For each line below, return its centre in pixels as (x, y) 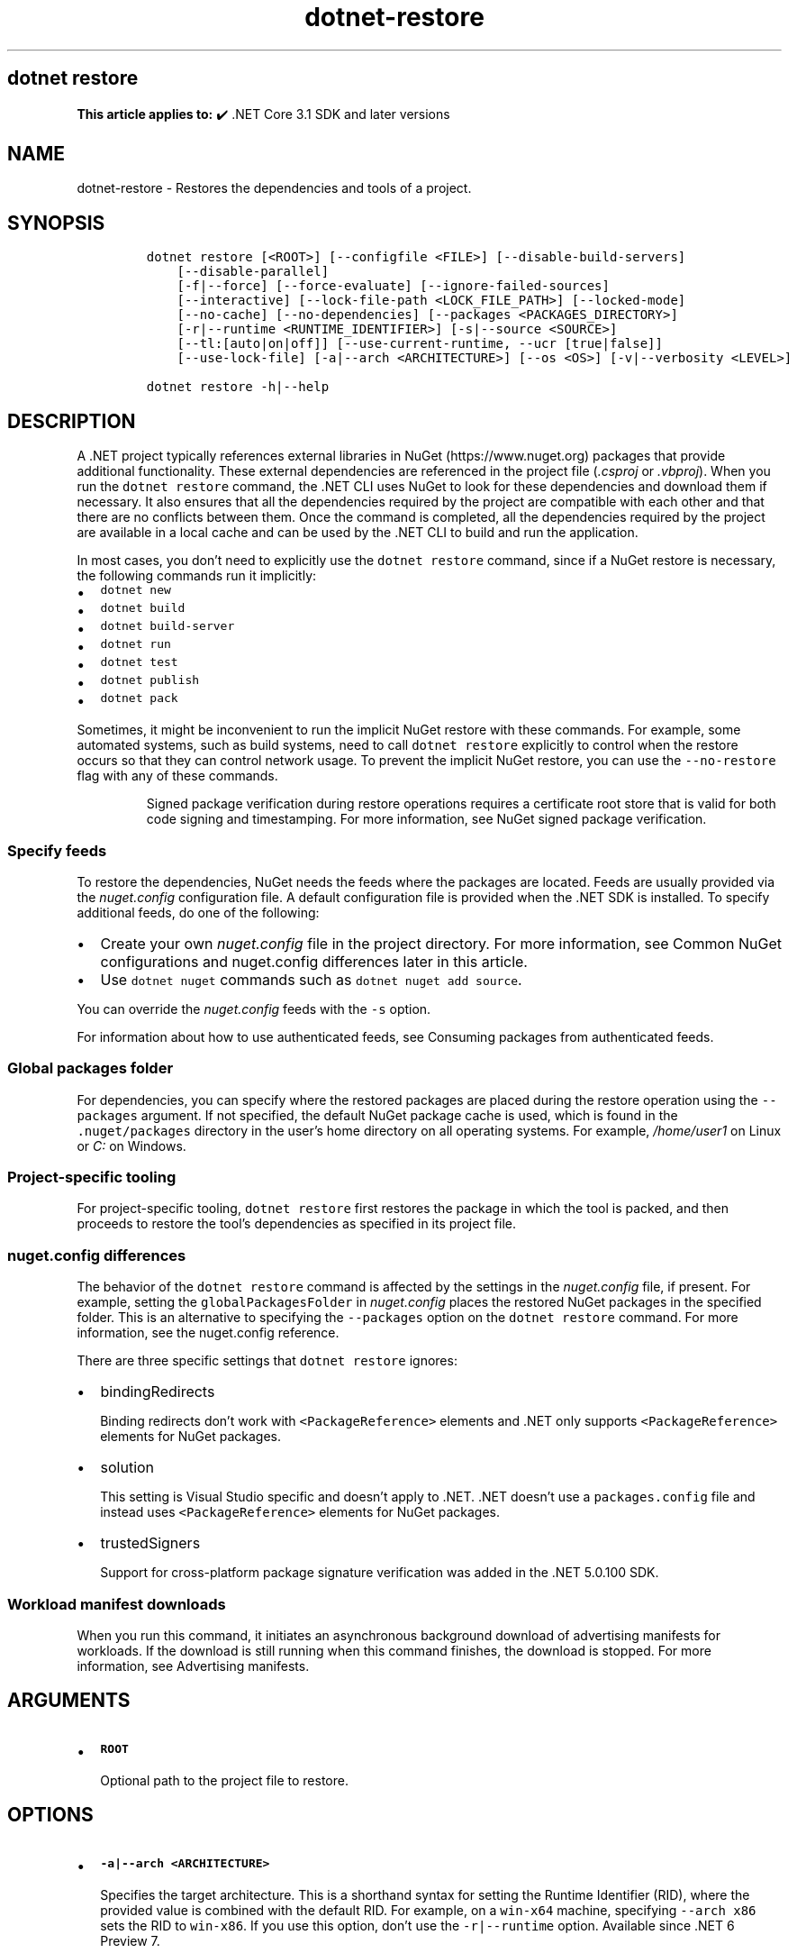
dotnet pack (139, 698)
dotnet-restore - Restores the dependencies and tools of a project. (274, 188)
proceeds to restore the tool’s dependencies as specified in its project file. (297, 1224)
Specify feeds (57, 850)
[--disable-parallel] (253, 272)
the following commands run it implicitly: (197, 576)
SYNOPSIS (56, 223)
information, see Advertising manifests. (193, 1666)
